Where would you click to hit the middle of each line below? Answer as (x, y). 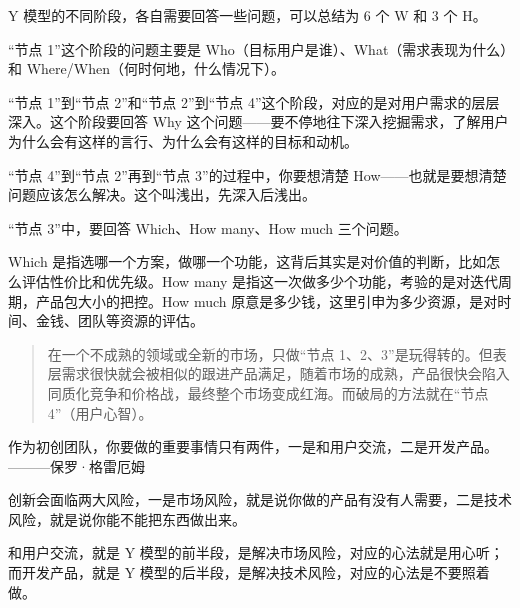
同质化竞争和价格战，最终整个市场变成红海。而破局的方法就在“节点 (268, 392)
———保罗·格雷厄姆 (76, 465)
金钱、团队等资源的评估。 (119, 320)
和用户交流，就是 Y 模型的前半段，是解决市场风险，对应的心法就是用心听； (256, 552)
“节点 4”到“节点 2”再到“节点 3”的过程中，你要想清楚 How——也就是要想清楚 (257, 174)
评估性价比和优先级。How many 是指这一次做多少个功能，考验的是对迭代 (259, 280)
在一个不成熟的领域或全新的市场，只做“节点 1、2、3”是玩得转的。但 (270, 353)
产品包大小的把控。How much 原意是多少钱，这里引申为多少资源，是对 (266, 300)
